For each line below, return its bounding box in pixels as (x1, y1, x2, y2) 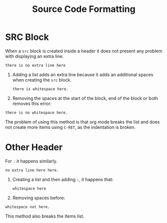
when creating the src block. (12, 77, 72, 83)
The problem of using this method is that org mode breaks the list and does (5, 118, 160, 125)
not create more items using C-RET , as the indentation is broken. (5, 124, 136, 130)
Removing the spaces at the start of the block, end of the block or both (12, 95, 159, 101)
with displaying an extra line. (5, 53, 64, 59)
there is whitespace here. (12, 86, 69, 92)
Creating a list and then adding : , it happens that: (12, 176, 114, 182)
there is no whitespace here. (5, 110, 68, 115)
